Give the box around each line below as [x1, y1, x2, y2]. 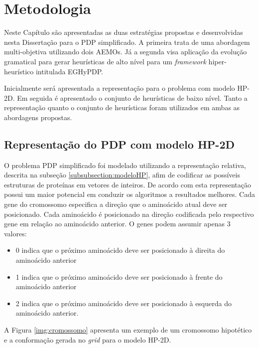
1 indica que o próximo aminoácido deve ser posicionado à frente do [15, 271, 223, 282]
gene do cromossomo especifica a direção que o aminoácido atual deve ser [4, 199, 228, 209]
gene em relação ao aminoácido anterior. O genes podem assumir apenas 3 [4, 218, 231, 229]
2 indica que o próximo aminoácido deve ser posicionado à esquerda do [15, 298, 232, 308]
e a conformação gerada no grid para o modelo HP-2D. [4, 334, 171, 345]
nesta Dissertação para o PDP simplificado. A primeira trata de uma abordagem [4, 36, 250, 47]
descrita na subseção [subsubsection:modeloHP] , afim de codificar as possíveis [4, 170, 240, 180]
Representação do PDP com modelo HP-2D [4, 136, 235, 152]
